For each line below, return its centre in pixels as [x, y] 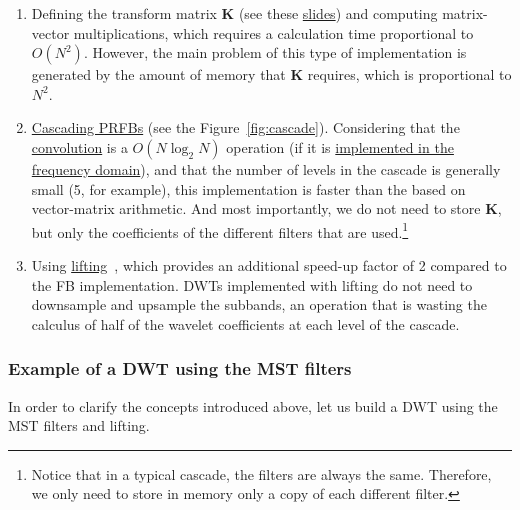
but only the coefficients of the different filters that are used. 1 [220, 230]
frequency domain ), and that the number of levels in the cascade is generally [266, 168]
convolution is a [79, 146]
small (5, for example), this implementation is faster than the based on [248, 188]
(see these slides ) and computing [338, 13]
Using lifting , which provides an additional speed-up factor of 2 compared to [269, 265]
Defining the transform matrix [124, 13]
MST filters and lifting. [79, 425]
